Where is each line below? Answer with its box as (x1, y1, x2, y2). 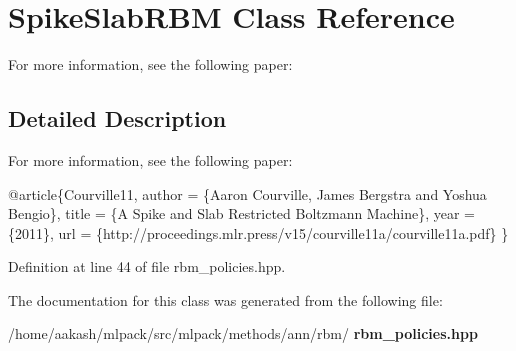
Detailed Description (8, 103, 227, 134)
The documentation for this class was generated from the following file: (8, 289, 443, 310)
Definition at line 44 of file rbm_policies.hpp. (8, 256, 286, 277)
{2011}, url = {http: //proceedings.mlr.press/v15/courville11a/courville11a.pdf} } (8, 222, 509, 243)
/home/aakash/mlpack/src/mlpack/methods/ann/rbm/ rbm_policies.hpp (8, 323, 478, 344)
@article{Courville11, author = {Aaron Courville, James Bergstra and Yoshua (8, 183, 487, 204)
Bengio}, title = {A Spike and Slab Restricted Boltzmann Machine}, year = (8, 203, 476, 224)
